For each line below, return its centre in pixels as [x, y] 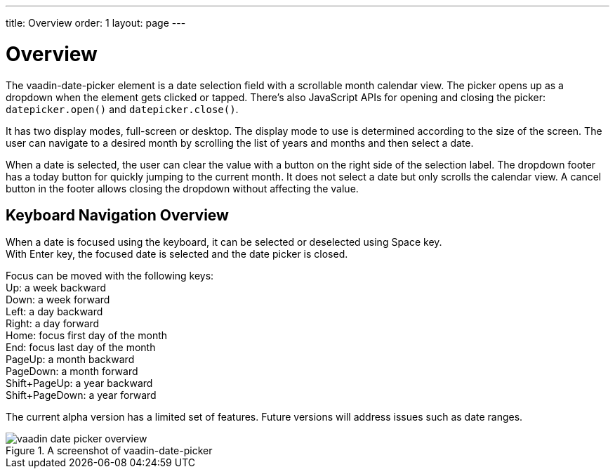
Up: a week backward [56, 288]
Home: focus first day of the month [87, 336]
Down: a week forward [58, 300]
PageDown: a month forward [72, 371]
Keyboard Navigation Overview [117, 215]
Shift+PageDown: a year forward [81, 395]
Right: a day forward [53, 324]
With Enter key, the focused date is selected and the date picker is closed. [177, 254]
